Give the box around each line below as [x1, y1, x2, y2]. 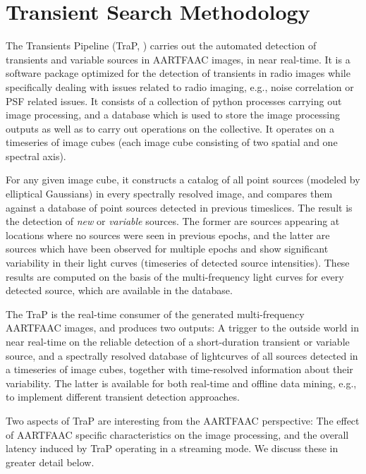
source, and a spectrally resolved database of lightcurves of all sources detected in [6, 348, 358, 363]
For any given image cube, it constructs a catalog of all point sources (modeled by [6, 172, 360, 187]
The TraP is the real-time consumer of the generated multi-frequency [6, 306, 305, 321]
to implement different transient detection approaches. [6, 389, 240, 404]
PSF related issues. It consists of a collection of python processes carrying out [6, 93, 342, 108]
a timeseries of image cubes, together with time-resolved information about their [6, 362, 353, 377]
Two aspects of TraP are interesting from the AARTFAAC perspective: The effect [6, 413, 360, 427]
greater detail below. [6, 454, 94, 469]
